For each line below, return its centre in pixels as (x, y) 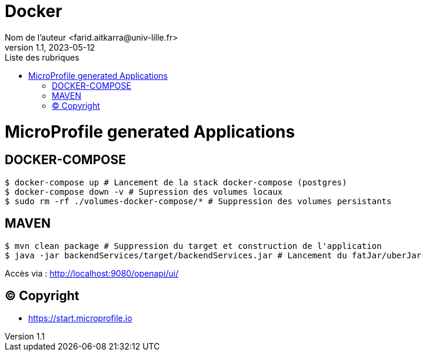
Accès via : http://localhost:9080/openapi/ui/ (92, 273)
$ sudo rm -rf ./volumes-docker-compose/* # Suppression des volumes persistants (198, 201)
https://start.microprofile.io (80, 318)
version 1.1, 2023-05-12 (50, 47)
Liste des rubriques (42, 57)
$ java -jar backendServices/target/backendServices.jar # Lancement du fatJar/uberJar (213, 255)
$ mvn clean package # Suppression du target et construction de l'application (193, 246)
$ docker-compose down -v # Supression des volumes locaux (144, 192)
